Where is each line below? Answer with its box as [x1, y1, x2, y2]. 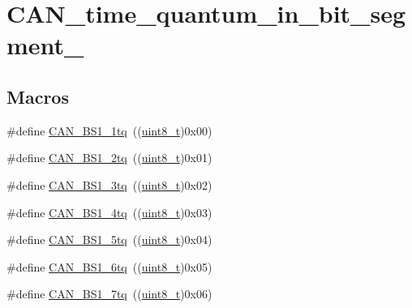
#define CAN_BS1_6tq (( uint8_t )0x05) [6, 258, 212, 275]
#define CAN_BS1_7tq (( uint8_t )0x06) [6, 285, 212, 302]
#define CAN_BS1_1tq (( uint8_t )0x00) [6, 122, 212, 139]
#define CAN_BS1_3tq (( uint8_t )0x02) [6, 176, 212, 193]
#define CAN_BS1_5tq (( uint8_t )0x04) [6, 231, 212, 248]
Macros [6, 83, 69, 109]
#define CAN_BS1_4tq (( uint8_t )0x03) [6, 203, 212, 220]
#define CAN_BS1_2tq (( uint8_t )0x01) [6, 149, 212, 166]
